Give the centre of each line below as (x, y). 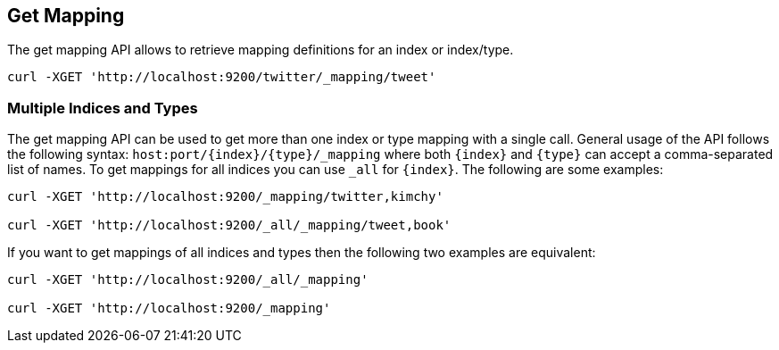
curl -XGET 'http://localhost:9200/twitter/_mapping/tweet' (222, 77)
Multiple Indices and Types (103, 108)
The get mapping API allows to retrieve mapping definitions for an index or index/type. (261, 50)
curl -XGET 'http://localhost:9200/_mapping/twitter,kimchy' (225, 197)
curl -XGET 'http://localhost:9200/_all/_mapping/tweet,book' (229, 225)
